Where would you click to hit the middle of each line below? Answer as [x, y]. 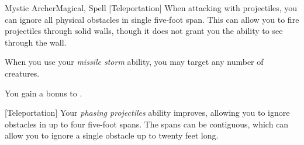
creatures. [22, 73]
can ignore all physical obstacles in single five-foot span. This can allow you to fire [152, 19]
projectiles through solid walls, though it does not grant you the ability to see [144, 31]
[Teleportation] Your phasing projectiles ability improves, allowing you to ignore [147, 113]
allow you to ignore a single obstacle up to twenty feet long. [112, 135]
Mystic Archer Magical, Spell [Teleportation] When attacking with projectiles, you [151, 8]
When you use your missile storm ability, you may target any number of [134, 62]
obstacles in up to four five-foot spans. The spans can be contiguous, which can [147, 124]
